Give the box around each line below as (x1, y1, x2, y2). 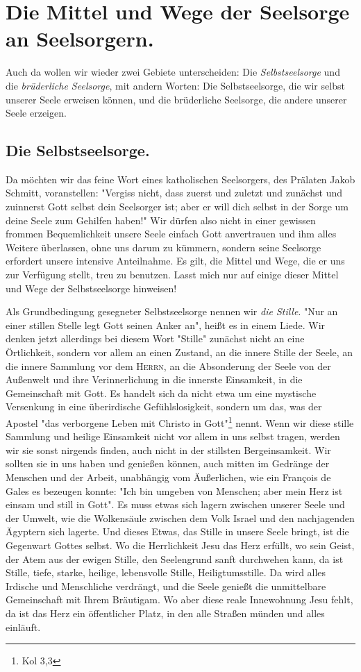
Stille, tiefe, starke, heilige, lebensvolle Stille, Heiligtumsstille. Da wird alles (6, 565, 326, 580)
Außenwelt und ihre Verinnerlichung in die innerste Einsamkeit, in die (6, 372, 303, 387)
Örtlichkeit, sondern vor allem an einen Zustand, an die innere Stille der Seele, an (6, 345, 353, 360)
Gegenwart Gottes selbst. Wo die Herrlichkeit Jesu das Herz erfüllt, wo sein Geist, (6, 537, 355, 552)
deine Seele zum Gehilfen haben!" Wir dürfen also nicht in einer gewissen (6, 212, 316, 227)
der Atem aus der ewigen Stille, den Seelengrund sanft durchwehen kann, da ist (6, 551, 344, 566)
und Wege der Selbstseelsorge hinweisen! (6, 280, 177, 295)
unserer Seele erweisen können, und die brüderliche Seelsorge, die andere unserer (6, 92, 347, 106)
